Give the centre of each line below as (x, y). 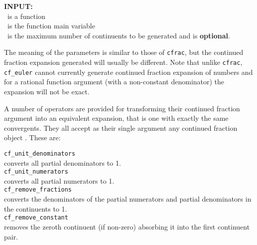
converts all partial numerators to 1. (59, 180)
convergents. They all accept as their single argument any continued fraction (121, 127)
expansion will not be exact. (47, 91)
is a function (26, 16)
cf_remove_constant (36, 218)
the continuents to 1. (36, 208)
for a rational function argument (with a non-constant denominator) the (114, 82)
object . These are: (32, 137)
